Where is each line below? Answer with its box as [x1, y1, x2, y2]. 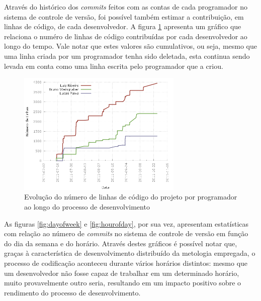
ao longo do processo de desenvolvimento [24, 201, 150, 212]
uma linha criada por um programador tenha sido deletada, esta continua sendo [4, 50, 250, 61]
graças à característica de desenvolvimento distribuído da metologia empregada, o [4, 248, 255, 258]
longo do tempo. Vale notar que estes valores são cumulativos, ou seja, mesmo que [4, 41, 257, 51]
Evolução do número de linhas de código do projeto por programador [24, 191, 237, 202]
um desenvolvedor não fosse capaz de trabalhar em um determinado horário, [4, 267, 239, 278]
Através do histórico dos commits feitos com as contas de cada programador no [4, 2, 247, 12]
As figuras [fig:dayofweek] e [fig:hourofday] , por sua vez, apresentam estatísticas [4, 218, 249, 229]
